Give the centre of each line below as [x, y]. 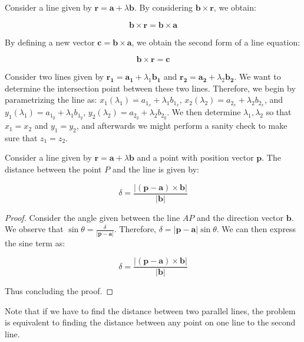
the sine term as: [35, 242]
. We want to [257, 76]
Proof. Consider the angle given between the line [92, 217]
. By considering [163, 7]
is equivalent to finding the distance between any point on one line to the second [150, 322]
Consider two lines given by [54, 76]
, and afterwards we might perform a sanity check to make [182, 126]
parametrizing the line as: [51, 100]
